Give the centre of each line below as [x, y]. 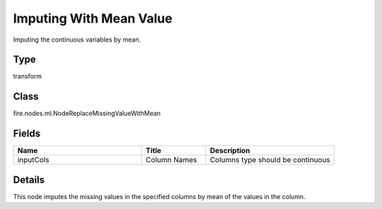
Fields [27, 134]
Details [29, 180]
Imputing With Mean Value [93, 18]
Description [230, 150]
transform [28, 76]
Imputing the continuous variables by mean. [77, 40]
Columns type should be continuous [270, 160]
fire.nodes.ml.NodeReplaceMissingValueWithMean [87, 114]
